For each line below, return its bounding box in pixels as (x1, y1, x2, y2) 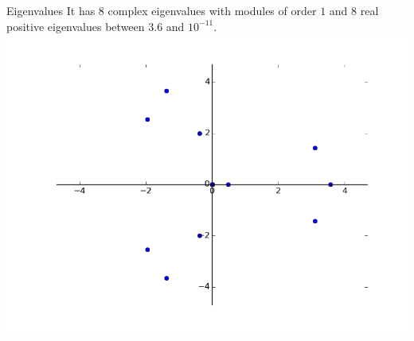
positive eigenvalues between (6, 17, 145, 34)
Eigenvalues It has (6, 2, 96, 18)
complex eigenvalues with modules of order (107, 2, 317, 18)
